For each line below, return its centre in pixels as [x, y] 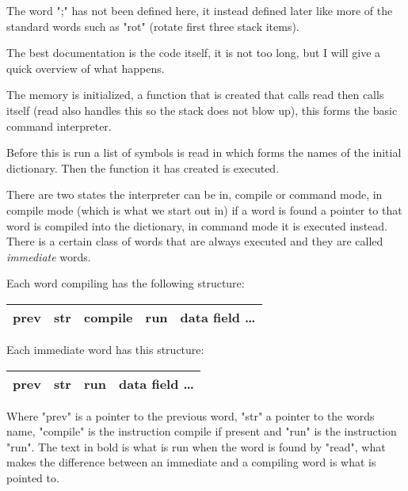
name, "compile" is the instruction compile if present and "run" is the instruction [202, 431]
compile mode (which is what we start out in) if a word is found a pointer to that [204, 209]
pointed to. [33, 477]
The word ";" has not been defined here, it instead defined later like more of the [200, 10]
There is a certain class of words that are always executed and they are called [195, 241]
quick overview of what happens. [86, 68]
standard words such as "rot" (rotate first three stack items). [153, 26]
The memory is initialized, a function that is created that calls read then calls [195, 95]
